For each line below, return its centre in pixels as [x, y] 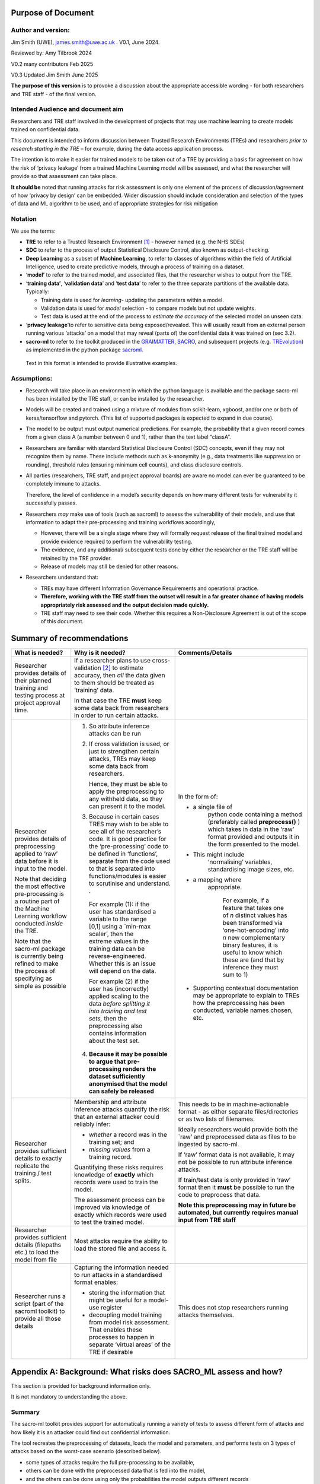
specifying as [33, 978]
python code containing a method [255, 814]
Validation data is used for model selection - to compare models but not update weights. [148, 308]
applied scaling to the [119, 996]
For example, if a [246, 900]
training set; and [112, 1142]
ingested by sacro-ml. [209, 1144]
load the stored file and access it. [121, 1248]
